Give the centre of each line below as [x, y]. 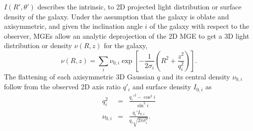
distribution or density [38, 45]
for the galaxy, [126, 45]
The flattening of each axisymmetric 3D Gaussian [79, 76]
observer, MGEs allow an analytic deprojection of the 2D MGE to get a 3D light [127, 35]
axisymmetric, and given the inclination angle [73, 26]
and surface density [162, 87]
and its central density [196, 76]
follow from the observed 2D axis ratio [62, 87]
